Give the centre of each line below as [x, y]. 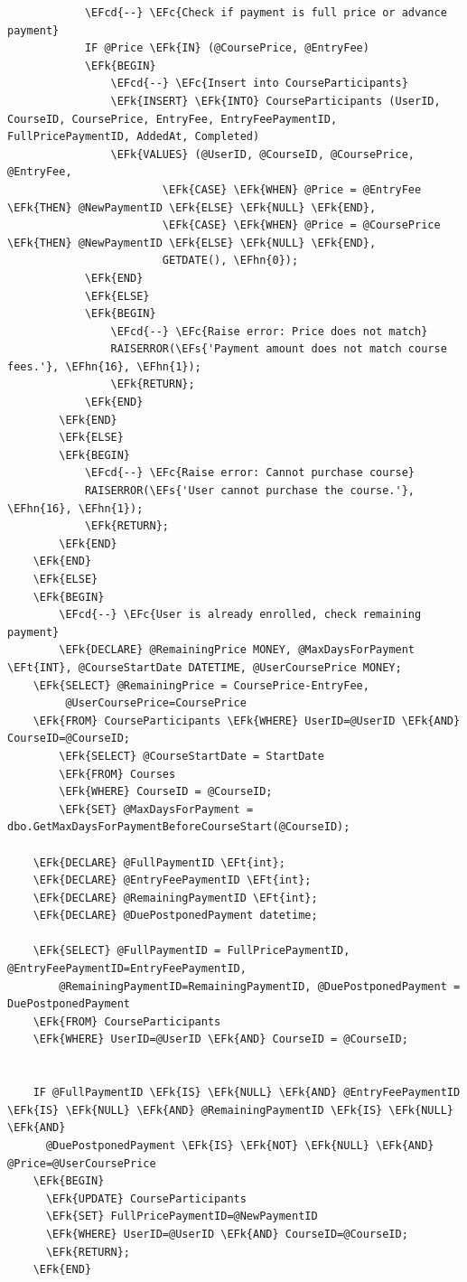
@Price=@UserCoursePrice [82, 1163]
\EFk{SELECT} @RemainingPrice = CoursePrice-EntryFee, [201, 685]
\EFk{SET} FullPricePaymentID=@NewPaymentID [182, 1216]
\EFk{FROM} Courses [117, 774]
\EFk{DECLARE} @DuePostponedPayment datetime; [175, 916]
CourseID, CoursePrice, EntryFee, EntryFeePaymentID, [173, 119]
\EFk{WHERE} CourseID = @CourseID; [166, 792]
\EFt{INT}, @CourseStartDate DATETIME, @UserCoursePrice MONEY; [205, 667]
